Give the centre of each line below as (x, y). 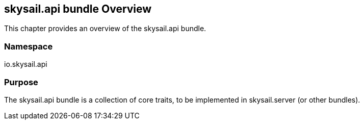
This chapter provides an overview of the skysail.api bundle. (105, 29)
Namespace (29, 46)
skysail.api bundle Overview (78, 9)
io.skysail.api (26, 64)
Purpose (21, 82)
